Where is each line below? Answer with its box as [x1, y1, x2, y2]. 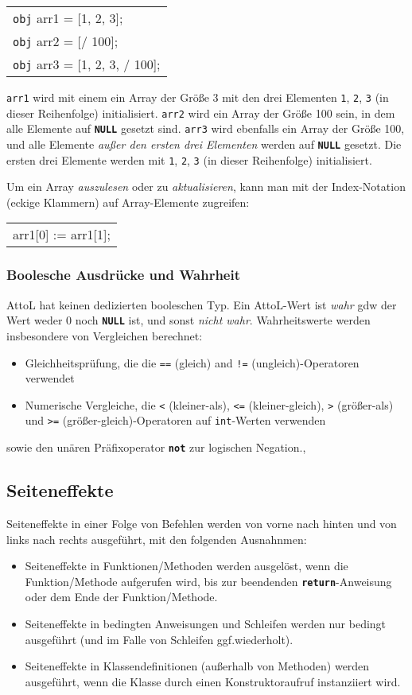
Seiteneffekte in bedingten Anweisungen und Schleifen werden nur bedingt [25, 615, 387, 631]
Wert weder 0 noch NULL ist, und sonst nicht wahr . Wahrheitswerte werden [6, 312, 371, 328]
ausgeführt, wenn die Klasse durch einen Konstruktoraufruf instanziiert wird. [25, 673, 401, 689]
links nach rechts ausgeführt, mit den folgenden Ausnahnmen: [6, 530, 307, 547]
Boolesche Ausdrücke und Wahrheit [6, 265, 240, 285]
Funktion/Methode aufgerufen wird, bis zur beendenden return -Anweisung [25, 573, 392, 589]
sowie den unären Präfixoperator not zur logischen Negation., [6, 439, 306, 456]
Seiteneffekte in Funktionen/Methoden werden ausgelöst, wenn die [25, 557, 348, 574]
